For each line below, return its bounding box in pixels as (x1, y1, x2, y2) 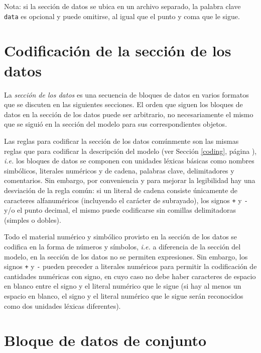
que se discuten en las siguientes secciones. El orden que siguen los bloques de (4, 99, 243, 110)
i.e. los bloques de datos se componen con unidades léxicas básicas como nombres (4, 155, 254, 166)
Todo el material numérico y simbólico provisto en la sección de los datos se (4, 231, 237, 242)
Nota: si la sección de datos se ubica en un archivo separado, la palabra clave (4, 1, 241, 11)
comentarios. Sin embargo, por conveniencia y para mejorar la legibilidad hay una (4, 175, 255, 186)
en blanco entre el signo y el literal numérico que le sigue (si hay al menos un (4, 281, 241, 291)
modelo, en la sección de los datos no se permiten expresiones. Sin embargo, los (4, 251, 248, 261)
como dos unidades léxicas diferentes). (4, 300, 121, 311)
